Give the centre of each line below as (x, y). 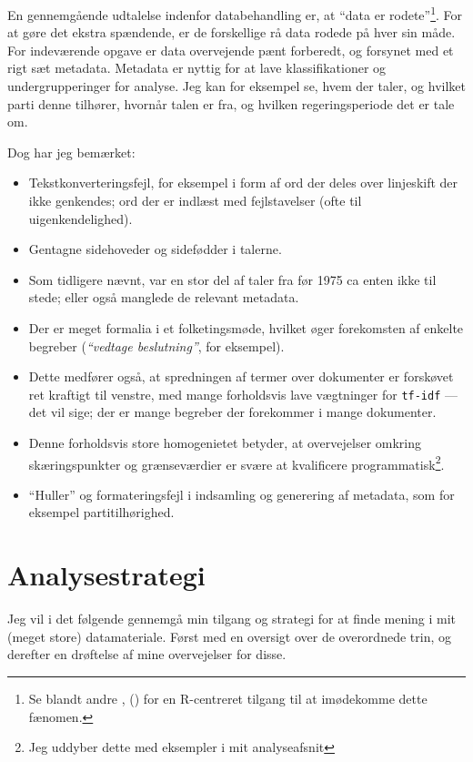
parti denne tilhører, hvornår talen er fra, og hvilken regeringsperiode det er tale (231, 103)
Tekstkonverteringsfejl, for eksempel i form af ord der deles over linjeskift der (243, 183)
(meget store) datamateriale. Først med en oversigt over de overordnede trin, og (229, 636)
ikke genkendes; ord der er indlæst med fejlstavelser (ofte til (195, 200)
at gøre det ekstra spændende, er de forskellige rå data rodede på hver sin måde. (231, 32)
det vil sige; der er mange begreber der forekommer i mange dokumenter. (232, 412)
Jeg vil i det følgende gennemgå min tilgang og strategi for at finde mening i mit (232, 619)
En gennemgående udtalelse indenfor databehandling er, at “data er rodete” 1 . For (235, 13)
